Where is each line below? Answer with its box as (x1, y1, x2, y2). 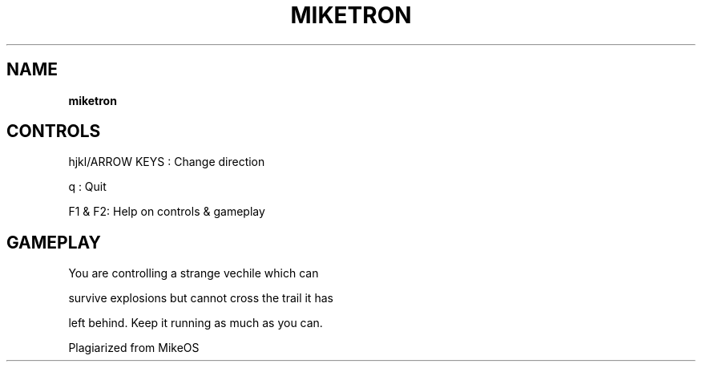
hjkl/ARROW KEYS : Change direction (68, 155, 265, 169)
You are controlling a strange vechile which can (68, 266, 319, 281)
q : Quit (68, 180, 107, 194)
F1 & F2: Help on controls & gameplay (68, 204, 265, 219)
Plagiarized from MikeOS (68, 341, 200, 355)
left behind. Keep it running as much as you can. (68, 316, 323, 330)
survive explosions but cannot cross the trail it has (68, 291, 333, 305)
